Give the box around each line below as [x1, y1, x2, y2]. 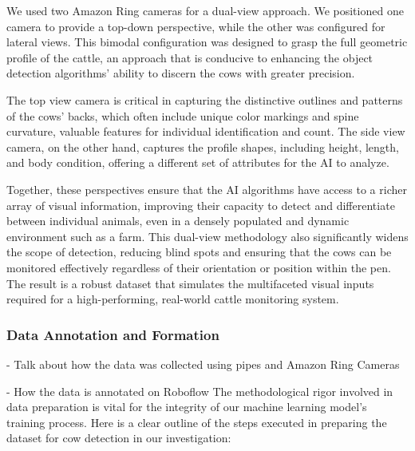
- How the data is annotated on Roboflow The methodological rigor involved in [6, 382, 393, 399]
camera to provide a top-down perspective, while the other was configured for [6, 18, 385, 34]
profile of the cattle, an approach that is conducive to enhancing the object [6, 49, 373, 65]
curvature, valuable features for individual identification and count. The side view [6, 123, 405, 140]
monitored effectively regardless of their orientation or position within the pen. [6, 259, 391, 275]
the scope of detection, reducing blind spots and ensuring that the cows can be [6, 243, 392, 260]
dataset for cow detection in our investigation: [6, 429, 231, 446]
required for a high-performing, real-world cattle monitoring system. [6, 291, 339, 307]
